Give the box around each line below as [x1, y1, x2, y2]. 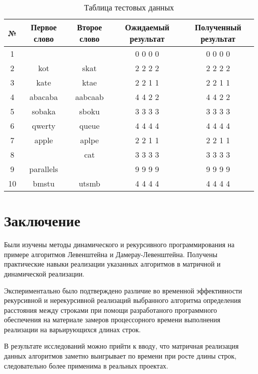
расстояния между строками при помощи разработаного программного [4, 304, 217, 315]
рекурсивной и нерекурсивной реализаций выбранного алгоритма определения [4, 295, 241, 305]
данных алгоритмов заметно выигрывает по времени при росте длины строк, [4, 351, 237, 361]
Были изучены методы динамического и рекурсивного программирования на [4, 239, 235, 250]
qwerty [32, 120, 56, 131]
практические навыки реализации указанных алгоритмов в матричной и [4, 259, 221, 269]
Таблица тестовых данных [84, 1, 174, 13]
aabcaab [75, 91, 104, 102]
